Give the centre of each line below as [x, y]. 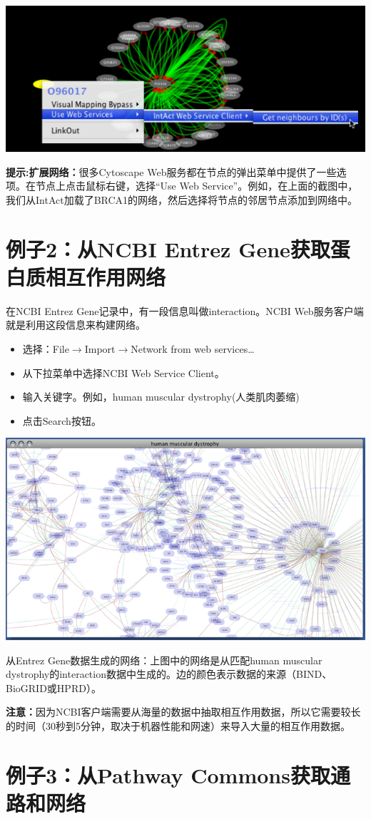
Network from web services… [193, 348]
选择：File [46, 348]
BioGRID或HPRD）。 [54, 687]
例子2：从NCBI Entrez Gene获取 [168, 248]
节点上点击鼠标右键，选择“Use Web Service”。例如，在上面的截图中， [197, 186]
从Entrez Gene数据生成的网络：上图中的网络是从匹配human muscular [164, 660]
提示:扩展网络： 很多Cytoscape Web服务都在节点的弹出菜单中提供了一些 [171, 171]
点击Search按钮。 [62, 420]
